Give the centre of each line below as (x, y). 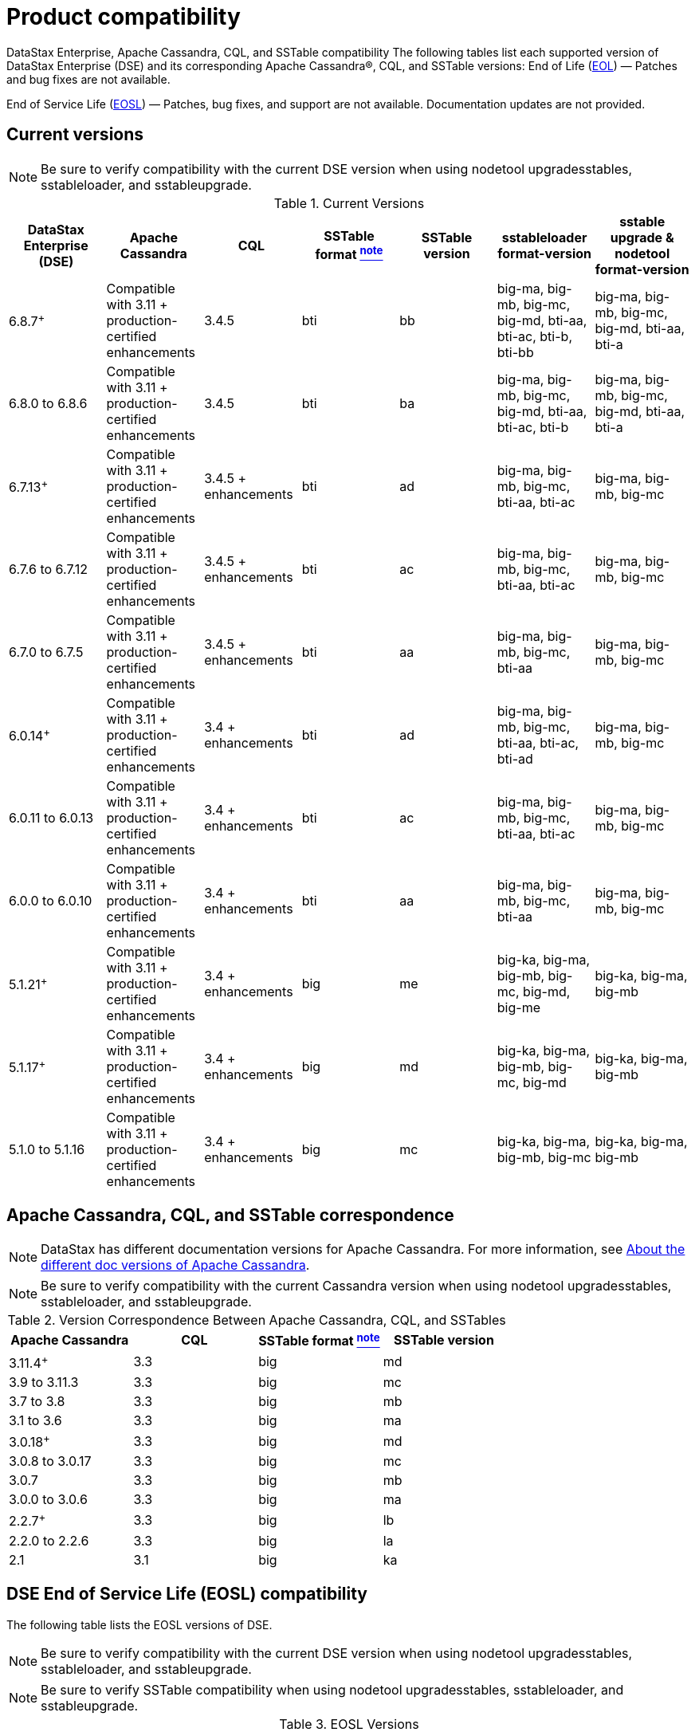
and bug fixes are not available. (88, 79)
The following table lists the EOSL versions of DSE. (139, 1624)
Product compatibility (124, 17)
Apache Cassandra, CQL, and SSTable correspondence (230, 1216)
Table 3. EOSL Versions (349, 1724)
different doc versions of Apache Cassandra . (175, 1265)
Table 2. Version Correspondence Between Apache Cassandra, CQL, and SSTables (257, 1320)
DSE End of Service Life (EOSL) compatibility (187, 1594)
